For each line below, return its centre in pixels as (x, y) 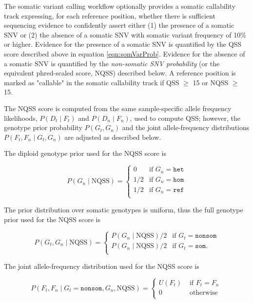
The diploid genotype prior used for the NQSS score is (85, 153)
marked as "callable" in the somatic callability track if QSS (92, 82)
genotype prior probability (43, 127)
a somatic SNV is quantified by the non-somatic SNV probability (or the (112, 63)
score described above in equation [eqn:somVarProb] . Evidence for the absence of (125, 53)
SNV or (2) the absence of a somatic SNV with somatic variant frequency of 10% (125, 34)
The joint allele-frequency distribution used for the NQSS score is (102, 266)
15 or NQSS (211, 82)
